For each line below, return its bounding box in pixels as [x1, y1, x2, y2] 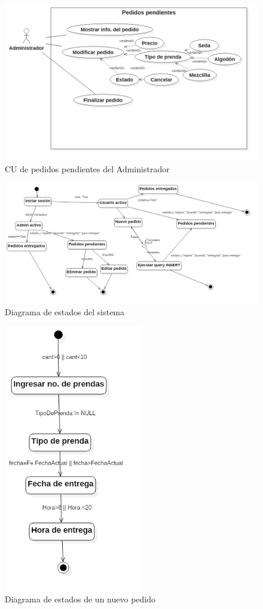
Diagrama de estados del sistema [5, 305, 125, 318]
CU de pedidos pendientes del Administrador [5, 162, 170, 175]
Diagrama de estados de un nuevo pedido [5, 593, 155, 605]
